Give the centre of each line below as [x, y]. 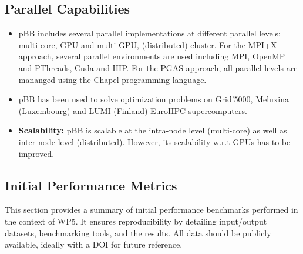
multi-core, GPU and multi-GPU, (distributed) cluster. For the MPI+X [148, 44]
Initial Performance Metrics [91, 185]
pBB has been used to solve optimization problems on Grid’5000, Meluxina [154, 99]
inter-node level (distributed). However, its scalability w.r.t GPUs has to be [154, 141]
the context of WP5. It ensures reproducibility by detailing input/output [136, 221]
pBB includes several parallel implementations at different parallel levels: [149, 33]
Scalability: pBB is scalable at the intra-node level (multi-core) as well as [153, 130]
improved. [36, 153]
